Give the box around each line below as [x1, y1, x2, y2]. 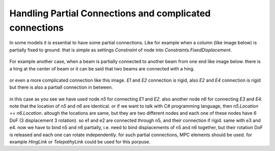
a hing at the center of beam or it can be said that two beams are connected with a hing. [9, 65, 195, 71]
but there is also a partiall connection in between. [9, 84, 113, 90]
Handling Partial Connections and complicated [9, 8, 211, 19]
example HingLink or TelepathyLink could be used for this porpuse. [9, 139, 151, 145]
